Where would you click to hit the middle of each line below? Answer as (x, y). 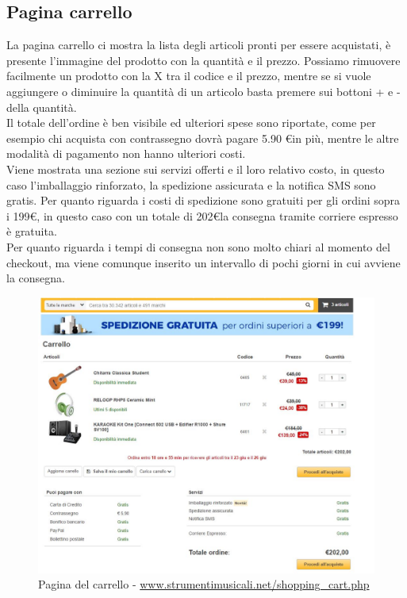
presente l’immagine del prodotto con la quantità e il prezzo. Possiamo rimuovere (203, 60)
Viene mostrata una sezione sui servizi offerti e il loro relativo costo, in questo (196, 169)
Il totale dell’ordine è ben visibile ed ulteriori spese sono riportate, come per (191, 123)
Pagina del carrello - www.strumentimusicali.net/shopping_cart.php (204, 584)
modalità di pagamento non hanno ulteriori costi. (126, 153)
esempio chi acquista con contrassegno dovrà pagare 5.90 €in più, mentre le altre (203, 138)
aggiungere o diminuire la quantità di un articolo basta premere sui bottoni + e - (203, 91)
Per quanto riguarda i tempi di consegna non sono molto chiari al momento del (198, 246)
